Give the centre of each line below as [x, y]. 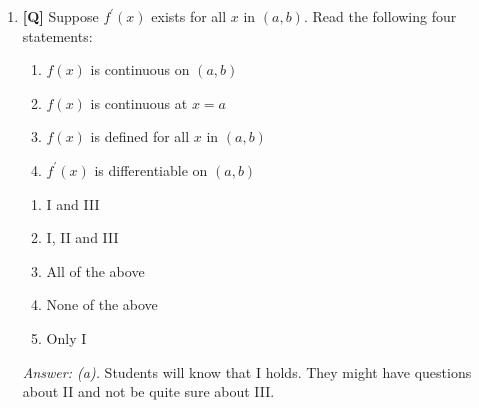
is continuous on [140, 69]
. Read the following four [380, 16]
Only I [66, 337]
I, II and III [82, 237]
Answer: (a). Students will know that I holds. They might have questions [247, 371]
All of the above [95, 270]
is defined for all [140, 136]
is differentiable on [151, 169]
